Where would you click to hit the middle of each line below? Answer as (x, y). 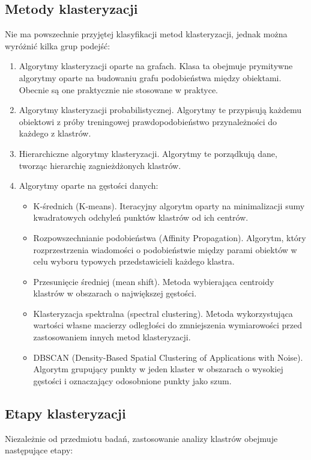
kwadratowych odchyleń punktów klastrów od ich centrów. (141, 217)
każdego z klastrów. (55, 133)
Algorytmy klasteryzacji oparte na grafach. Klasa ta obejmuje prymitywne (156, 66)
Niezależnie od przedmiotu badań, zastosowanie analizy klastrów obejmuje (141, 438)
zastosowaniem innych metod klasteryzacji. (112, 337)
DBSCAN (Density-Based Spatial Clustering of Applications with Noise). (168, 357)
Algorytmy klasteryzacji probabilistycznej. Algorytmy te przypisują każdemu (160, 110)
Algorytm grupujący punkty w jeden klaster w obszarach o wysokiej (158, 369)
